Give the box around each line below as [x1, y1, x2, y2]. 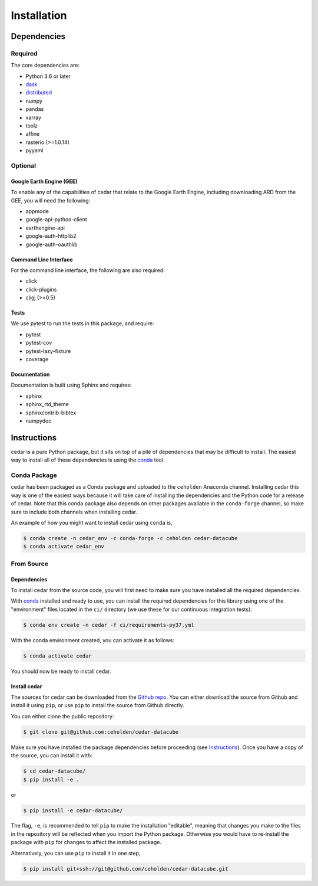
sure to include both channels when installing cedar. [11, 508, 138, 515]
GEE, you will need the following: [11, 197, 91, 204]
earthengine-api [25, 224, 65, 231]
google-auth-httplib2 [25, 233, 77, 240]
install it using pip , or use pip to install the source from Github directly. [11, 702, 184, 709]
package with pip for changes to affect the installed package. [11, 839, 162, 846]
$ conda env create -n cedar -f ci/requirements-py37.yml [23, 622, 194, 628]
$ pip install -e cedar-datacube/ [23, 807, 123, 814]
